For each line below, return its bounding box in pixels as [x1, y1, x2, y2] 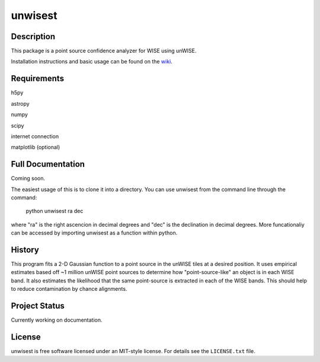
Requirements [11, 74, 65, 84]
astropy [11, 100, 30, 107]
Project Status [11, 301, 65, 311]
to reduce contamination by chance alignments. [11, 285, 127, 293]
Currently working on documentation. [11, 316, 103, 323]
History [11, 244, 40, 255]
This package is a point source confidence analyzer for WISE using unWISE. [11, 47, 197, 55]
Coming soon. [11, 175, 46, 182]
